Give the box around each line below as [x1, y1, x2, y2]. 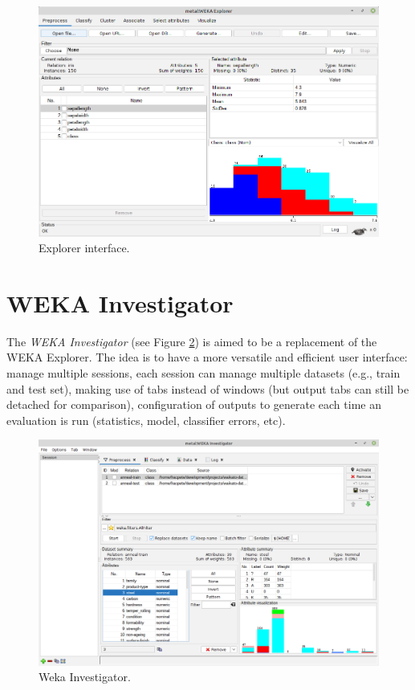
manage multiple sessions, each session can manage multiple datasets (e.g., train [6, 365, 401, 382]
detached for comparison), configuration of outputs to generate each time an [6, 396, 381, 413]
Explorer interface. [39, 239, 130, 256]
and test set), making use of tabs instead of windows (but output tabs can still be [6, 380, 409, 397]
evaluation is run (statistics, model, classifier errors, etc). [6, 411, 286, 428]
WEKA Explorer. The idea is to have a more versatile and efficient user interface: [6, 349, 408, 365]
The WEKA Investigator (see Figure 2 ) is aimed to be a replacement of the [6, 333, 377, 349]
